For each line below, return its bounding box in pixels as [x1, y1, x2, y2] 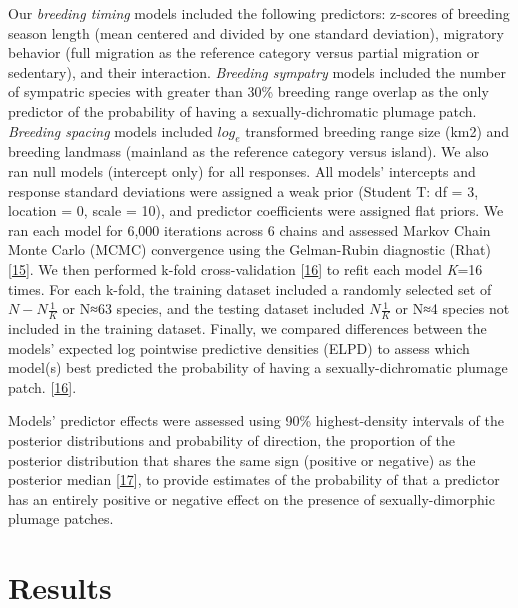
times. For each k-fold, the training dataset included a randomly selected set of [8, 278, 492, 299]
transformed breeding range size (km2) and [245, 120, 510, 141]
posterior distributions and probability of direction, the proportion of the [8, 429, 456, 450]
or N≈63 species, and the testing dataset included [62, 298, 365, 319]
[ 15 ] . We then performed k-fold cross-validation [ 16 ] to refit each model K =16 [8, 258, 483, 279]
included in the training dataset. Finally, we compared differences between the [8, 317, 487, 338]
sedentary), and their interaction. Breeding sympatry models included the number [8, 61, 506, 82]
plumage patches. [8, 508, 114, 529]
